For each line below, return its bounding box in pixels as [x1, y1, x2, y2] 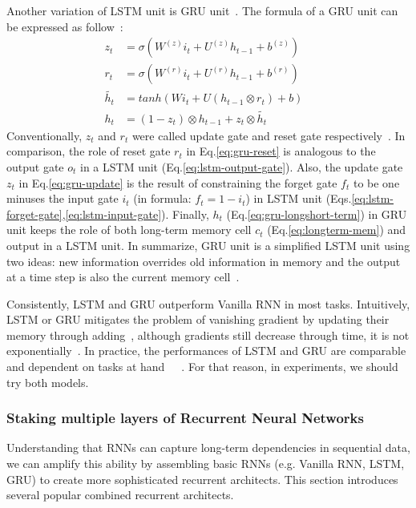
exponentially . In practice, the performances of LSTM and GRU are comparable [6, 342, 406, 359]
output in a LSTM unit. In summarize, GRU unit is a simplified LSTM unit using [6, 236, 410, 253]
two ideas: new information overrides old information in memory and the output [6, 252, 401, 269]
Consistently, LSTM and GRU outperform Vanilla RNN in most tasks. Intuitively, [6, 295, 410, 312]
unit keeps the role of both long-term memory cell [6, 221, 252, 238]
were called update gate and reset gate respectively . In [131, 127, 406, 143]
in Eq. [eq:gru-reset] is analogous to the [186, 143, 376, 159]
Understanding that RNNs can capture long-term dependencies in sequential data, [6, 439, 410, 456]
